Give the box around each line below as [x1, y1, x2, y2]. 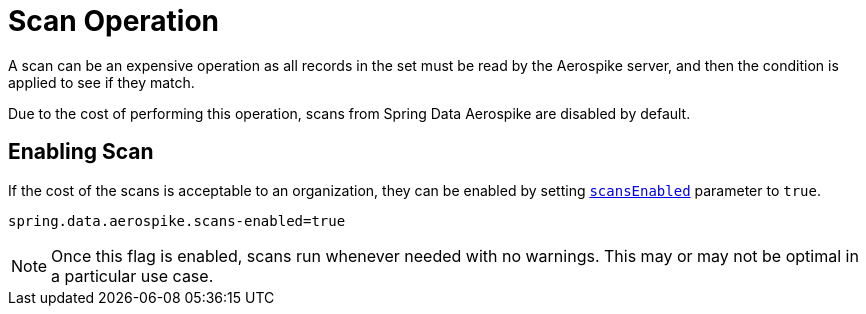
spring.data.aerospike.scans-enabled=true [8, 212, 346, 229]
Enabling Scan [8, 139, 154, 165]
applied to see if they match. [8, 73, 195, 91]
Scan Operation [8, 4, 220, 38]
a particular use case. [51, 265, 214, 286]
